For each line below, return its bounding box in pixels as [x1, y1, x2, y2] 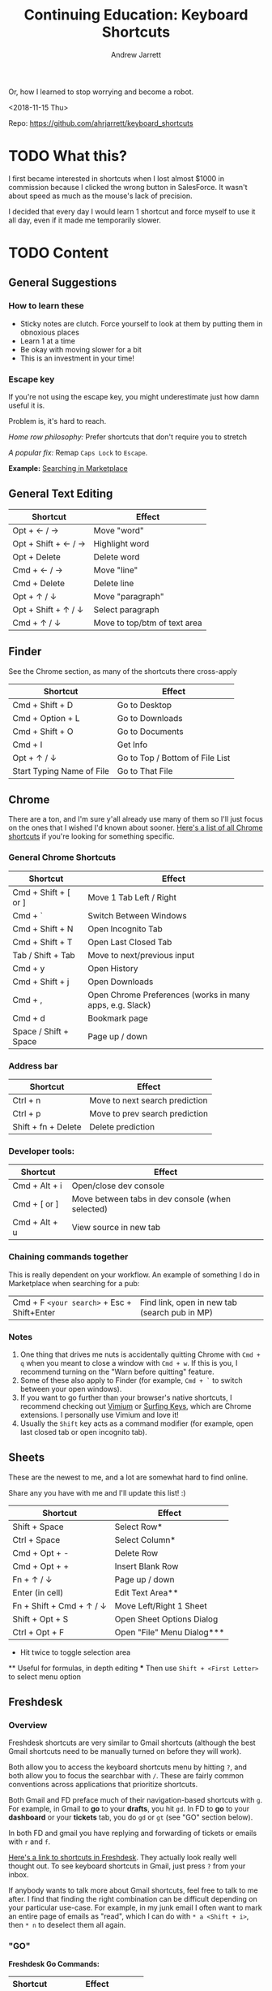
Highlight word [93, 538, 150, 549]
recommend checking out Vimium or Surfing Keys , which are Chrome [19, 1401, 252, 1410]
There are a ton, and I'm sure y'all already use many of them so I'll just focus [8, 814, 263, 824]
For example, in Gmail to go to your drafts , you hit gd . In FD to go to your [8, 1804, 250, 1814]
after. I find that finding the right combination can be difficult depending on [8, 1894, 257, 1904]
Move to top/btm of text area [93, 617, 202, 628]
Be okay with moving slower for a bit [19, 344, 142, 354]
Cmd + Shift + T [12, 936, 73, 948]
